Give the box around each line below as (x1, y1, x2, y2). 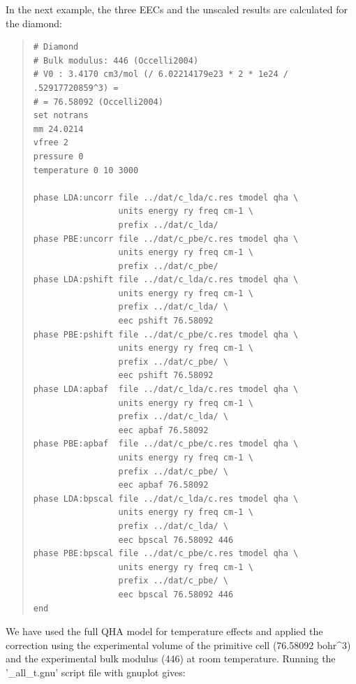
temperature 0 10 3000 (33, 165, 139, 175)
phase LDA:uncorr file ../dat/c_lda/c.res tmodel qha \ (33, 192, 299, 203)
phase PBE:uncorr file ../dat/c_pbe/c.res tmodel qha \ (33, 233, 299, 244)
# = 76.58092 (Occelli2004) (33, 96, 163, 107)
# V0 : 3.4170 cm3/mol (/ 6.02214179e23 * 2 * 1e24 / (33, 69, 288, 80)
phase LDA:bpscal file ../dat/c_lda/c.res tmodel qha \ (33, 493, 299, 504)
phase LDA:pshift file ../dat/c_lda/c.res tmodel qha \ (33, 275, 299, 285)
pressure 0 (33, 151, 84, 161)
